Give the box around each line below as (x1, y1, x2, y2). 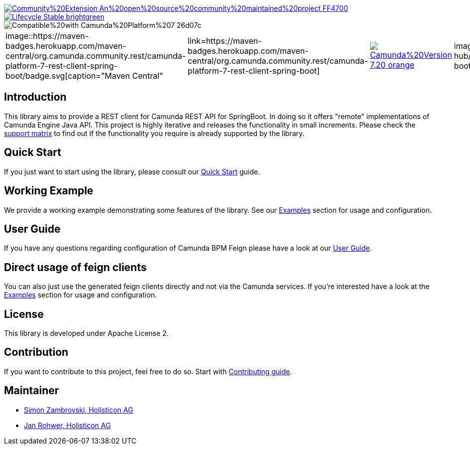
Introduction (4, 91, 67, 104)
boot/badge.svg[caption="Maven (5, 71, 130, 81)
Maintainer (4, 384, 59, 397)
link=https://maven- (188, 36, 262, 46)
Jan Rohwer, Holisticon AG (24, 421, 111, 430)
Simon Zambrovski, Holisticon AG (24, 405, 133, 414)
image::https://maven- (5, 31, 89, 41)
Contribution (4, 346, 69, 359)
